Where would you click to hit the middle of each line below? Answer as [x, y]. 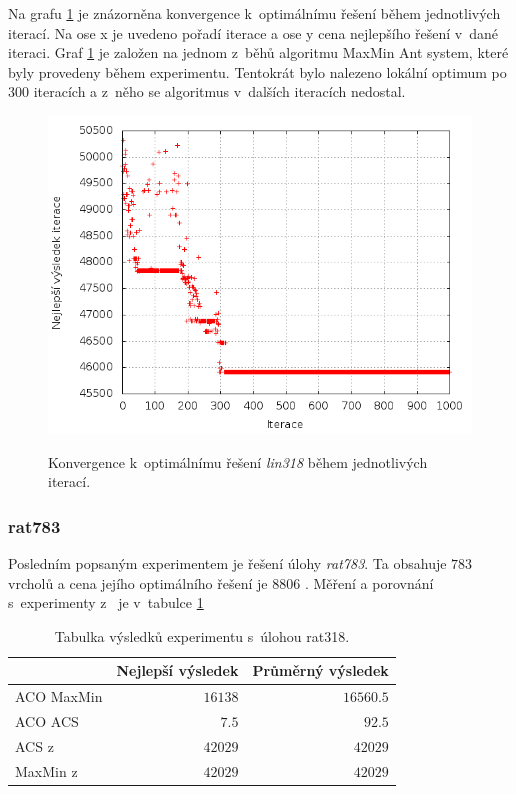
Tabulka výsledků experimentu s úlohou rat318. [202, 635]
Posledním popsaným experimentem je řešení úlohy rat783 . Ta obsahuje [227, 562]
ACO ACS [47, 721]
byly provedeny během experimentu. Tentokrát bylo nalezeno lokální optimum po [257, 71]
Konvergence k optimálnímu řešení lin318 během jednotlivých [238, 461]
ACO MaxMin [59, 696]
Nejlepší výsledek [177, 670]
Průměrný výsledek [320, 670]
